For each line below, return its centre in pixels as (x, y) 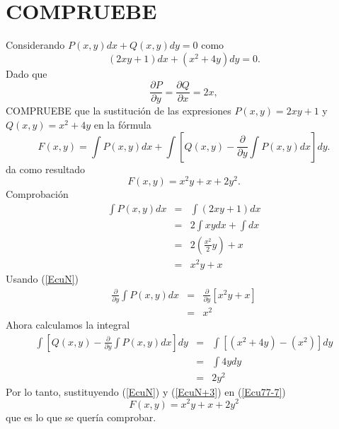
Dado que (27, 73)
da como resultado (46, 169)
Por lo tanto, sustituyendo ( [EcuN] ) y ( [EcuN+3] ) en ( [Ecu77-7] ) (146, 391)
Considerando (35, 45)
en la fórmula (122, 124)
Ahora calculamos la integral (68, 325)
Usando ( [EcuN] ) (42, 279)
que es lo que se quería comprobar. (81, 417)
